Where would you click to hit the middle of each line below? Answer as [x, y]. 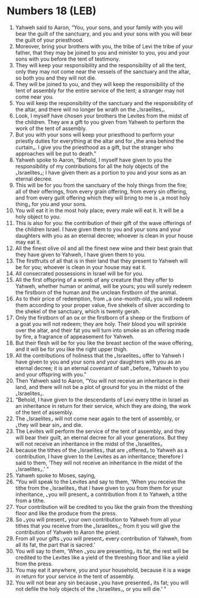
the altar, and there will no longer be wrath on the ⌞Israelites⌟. [90, 109]
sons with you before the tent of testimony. [68, 59]
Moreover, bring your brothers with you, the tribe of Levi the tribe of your [104, 46]
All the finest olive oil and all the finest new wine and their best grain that [104, 248]
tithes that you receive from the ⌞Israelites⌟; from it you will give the [97, 526]
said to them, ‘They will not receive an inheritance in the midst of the [99, 463]
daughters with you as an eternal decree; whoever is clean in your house [104, 235]
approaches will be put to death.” [56, 153]
